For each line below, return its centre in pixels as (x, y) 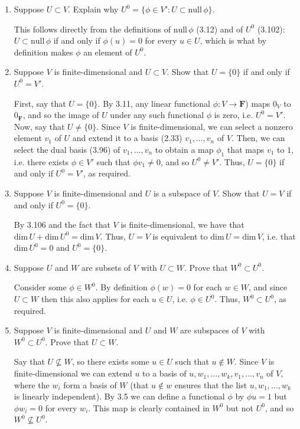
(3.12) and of (220, 29)
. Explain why (93, 9)
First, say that (40, 103)
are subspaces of (209, 330)
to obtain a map (184, 149)
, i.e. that (279, 236)
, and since (268, 287)
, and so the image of (61, 115)
